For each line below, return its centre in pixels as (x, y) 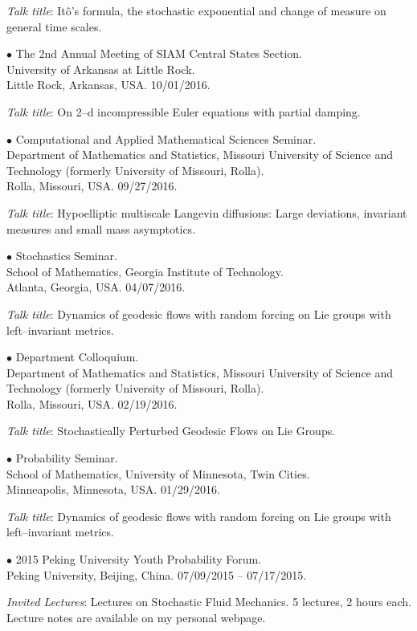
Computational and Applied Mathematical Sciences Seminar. (166, 138)
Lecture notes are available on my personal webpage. (136, 617)
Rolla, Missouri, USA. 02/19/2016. (92, 403)
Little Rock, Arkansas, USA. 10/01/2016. (108, 85)
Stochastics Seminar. (66, 256)
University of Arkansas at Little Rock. (101, 69)
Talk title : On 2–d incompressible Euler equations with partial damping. (184, 111)
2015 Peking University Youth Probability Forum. (139, 559)
